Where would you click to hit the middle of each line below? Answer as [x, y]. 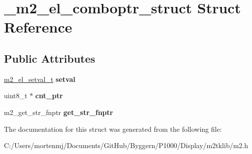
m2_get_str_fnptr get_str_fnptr [59, 112]
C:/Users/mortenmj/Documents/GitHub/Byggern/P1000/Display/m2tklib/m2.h [126, 145]
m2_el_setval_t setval [40, 79]
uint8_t [16, 96]
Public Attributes [50, 58]
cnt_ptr [49, 96]
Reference [38, 27]
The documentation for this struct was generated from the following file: [113, 129]
